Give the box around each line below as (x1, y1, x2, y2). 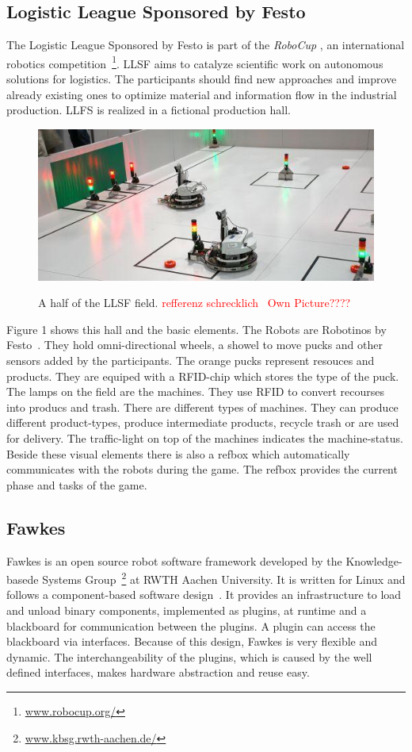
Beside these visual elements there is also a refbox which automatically (6, 445, 350, 462)
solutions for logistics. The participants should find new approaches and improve (6, 71, 397, 87)
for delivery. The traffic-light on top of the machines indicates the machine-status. (6, 429, 403, 446)
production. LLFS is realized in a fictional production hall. (6, 102, 292, 118)
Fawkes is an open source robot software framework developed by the (6, 552, 342, 569)
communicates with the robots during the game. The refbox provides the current (6, 461, 398, 478)
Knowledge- (345, 552, 402, 569)
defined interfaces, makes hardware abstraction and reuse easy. (6, 664, 310, 681)
